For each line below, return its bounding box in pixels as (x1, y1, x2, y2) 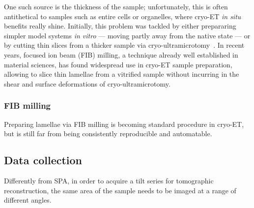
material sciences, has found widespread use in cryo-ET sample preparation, (4, 59, 232, 69)
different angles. (4, 195, 52, 205)
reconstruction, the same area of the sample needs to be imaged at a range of (4, 185, 236, 195)
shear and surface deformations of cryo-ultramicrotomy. (4, 78, 170, 89)
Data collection (4, 152, 83, 168)
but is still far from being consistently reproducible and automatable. (4, 128, 212, 139)
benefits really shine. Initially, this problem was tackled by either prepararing (4, 21, 236, 31)
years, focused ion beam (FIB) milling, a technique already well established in (4, 49, 238, 59)
